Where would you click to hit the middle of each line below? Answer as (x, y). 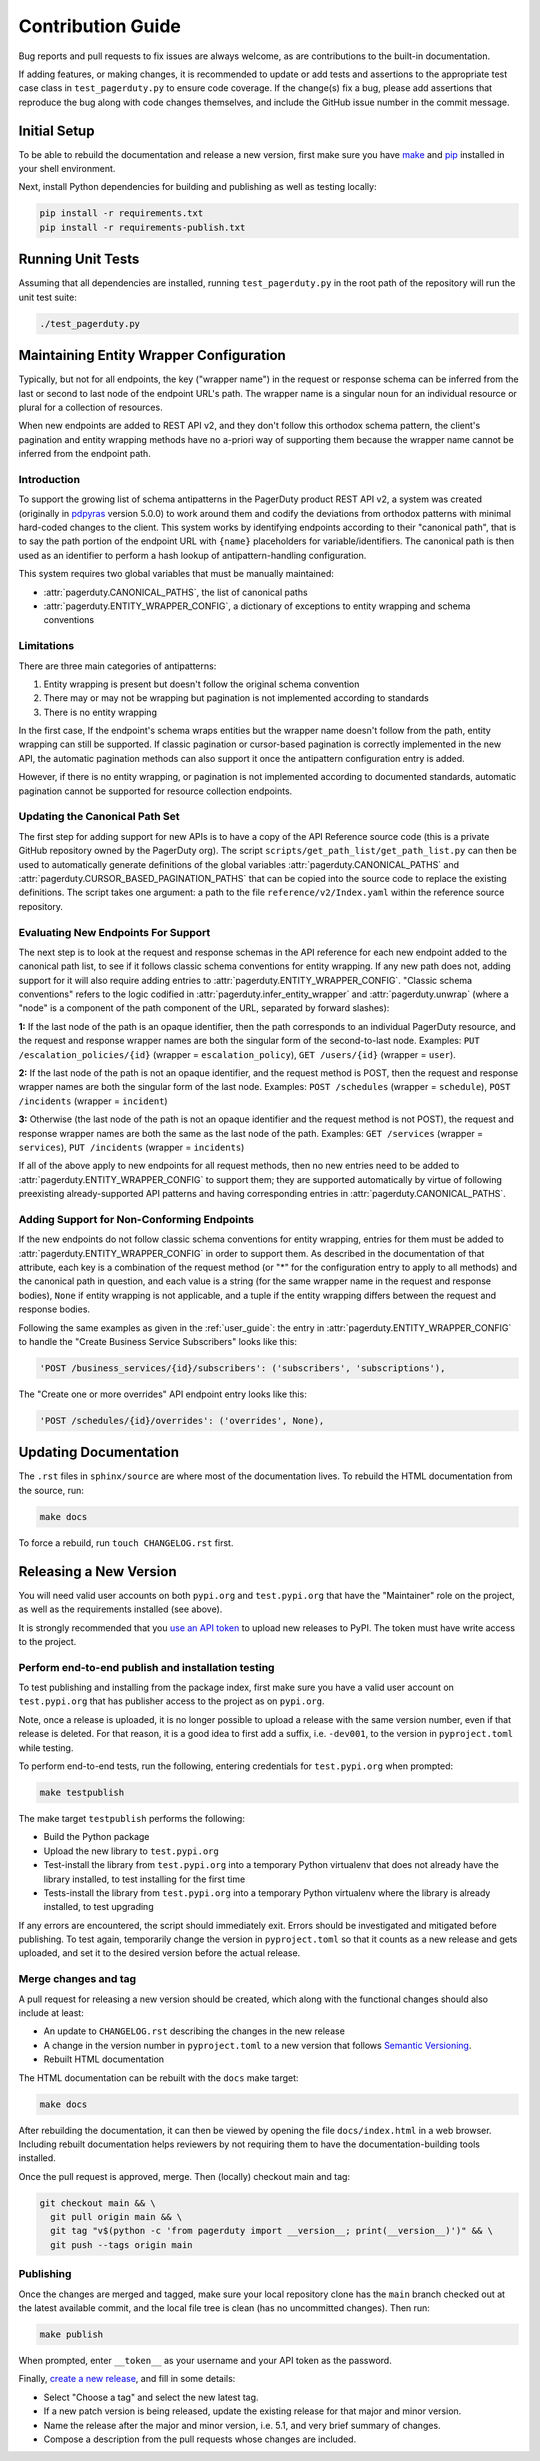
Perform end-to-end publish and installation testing (146, 1667)
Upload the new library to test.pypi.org (131, 1851)
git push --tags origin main (122, 2244)
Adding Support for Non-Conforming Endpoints (136, 1219)
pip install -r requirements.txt (121, 213)
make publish (71, 2334)
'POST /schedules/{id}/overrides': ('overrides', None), (182, 1420)
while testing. (46, 1747)
